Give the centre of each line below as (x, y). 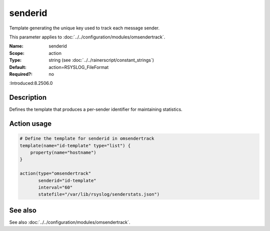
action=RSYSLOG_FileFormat (79, 67)
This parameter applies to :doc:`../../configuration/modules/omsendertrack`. (87, 37)
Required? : (21, 74)
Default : (18, 67)
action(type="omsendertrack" (55, 174)
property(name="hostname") (63, 152)
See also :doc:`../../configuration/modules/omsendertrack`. (70, 222)
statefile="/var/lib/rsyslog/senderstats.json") (99, 194)
